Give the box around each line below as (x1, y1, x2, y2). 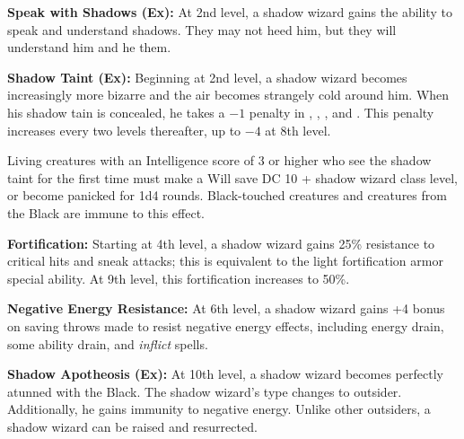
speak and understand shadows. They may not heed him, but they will (7, 20, 397, 39)
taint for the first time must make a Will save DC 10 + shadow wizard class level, (7, 168, 458, 187)
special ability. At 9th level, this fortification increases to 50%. (7, 268, 350, 287)
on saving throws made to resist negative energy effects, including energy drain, (7, 316, 444, 335)
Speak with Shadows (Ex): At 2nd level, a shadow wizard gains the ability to (7, 3, 452, 21)
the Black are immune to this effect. (7, 203, 205, 222)
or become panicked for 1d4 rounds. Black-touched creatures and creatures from (7, 186, 447, 205)
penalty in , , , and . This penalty (249, 102, 434, 121)
